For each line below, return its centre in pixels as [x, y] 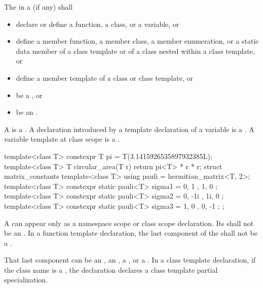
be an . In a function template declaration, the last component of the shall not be [131, 233]
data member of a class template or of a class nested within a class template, [135, 51]
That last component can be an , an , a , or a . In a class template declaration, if [130, 260]
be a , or [29, 95]
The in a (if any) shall [39, 7]
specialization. [26, 280]
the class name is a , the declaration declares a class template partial [111, 269]
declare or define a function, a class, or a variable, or [98, 24]
